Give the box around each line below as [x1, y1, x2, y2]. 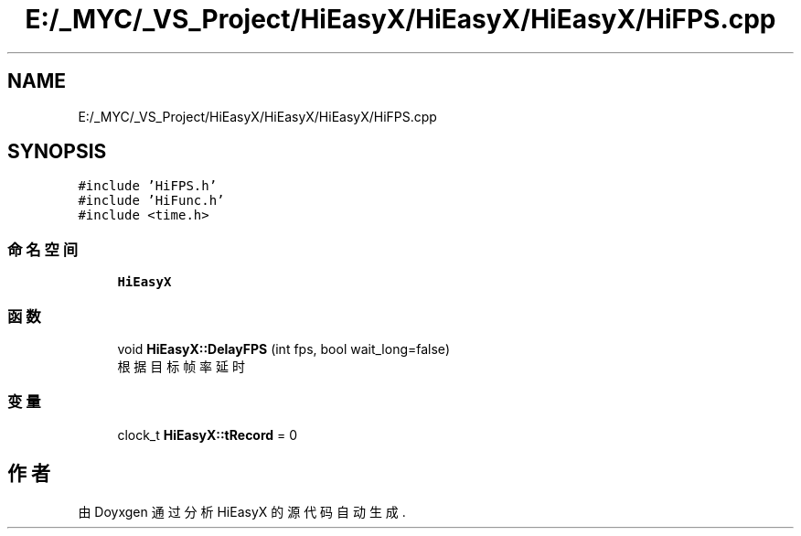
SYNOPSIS [7, 140, 107, 164]
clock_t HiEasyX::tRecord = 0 [117, 426, 298, 443]
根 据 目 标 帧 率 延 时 [117, 358, 245, 374]
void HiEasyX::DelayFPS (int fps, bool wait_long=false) [117, 340, 450, 357]
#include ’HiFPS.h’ [78, 178, 218, 194]
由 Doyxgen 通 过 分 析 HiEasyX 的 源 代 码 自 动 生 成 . [78, 503, 406, 520]
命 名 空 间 [7, 240, 79, 259]
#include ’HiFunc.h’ [78, 193, 225, 209]
